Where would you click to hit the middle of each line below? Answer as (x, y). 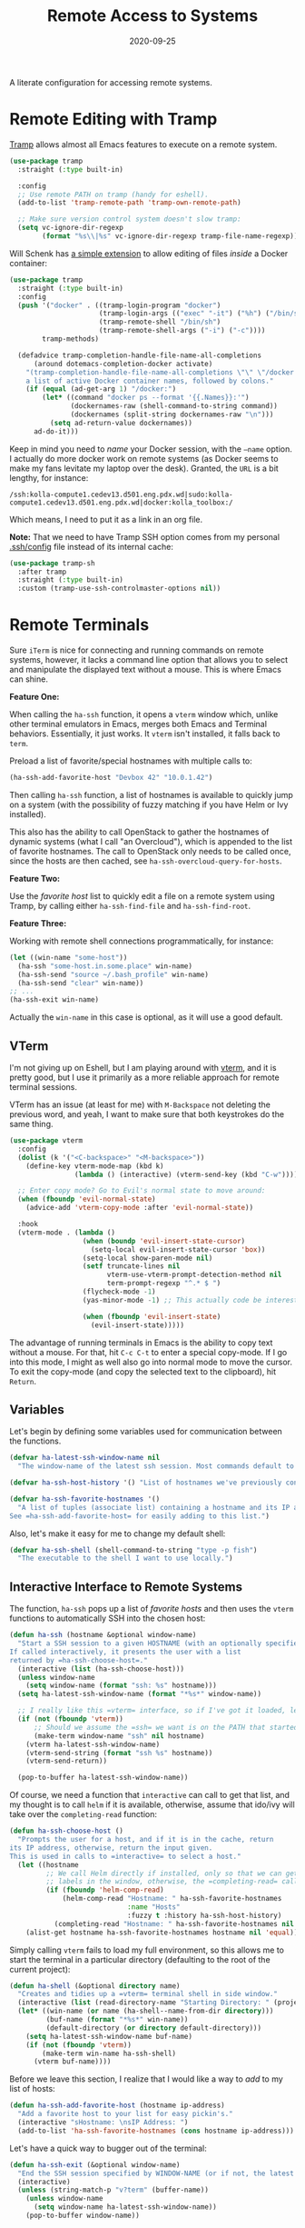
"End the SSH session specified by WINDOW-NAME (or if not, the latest (156, 2173)
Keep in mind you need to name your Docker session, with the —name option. (151, 449)
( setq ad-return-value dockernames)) (121, 423)
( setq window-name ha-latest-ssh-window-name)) (125, 2207)
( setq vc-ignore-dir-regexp (71, 228)
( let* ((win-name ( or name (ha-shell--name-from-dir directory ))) (146, 2011)
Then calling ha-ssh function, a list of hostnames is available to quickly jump (151, 794)
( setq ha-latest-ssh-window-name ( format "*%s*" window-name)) (139, 1694)
